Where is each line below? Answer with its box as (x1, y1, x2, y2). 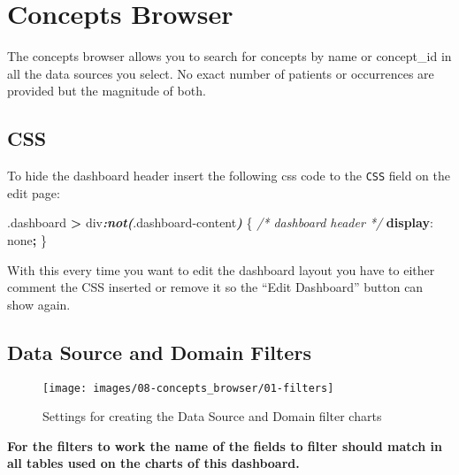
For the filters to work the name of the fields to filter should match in (7, 436, 442, 455)
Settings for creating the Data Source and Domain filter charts (42, 407, 382, 425)
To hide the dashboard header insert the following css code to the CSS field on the (7, 166, 451, 185)
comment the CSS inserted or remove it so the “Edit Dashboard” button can (7, 278, 424, 296)
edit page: (7, 183, 60, 202)
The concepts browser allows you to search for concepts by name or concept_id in (7, 47, 452, 65)
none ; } (7, 230, 47, 249)
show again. (7, 295, 71, 313)
